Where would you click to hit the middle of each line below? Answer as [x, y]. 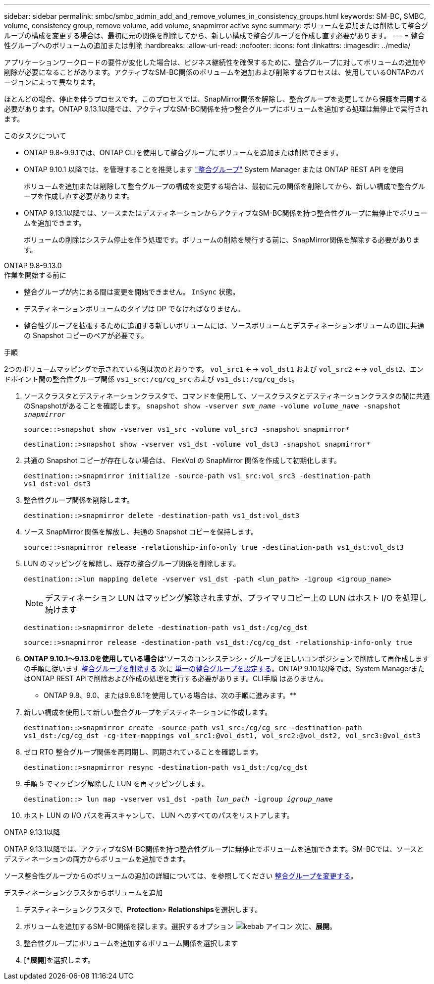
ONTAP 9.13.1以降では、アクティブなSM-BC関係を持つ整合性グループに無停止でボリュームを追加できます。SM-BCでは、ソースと [214, 849]
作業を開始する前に [35, 275]
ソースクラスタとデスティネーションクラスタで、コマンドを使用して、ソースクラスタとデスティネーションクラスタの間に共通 [227, 396]
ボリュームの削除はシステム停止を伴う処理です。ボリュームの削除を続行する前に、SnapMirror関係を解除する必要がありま [222, 240]
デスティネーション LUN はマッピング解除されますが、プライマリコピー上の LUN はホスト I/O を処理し [236, 598]
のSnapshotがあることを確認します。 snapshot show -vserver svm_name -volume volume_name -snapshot [213, 406]
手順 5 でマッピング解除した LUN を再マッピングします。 [116, 783]
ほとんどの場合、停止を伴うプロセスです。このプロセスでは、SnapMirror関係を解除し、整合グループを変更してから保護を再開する [216, 99]
